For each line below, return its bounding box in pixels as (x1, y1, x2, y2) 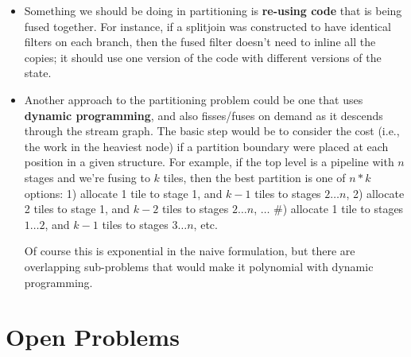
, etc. (193, 215, 218, 232)
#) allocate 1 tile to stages (273, 200, 404, 217)
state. (24, 64, 52, 81)
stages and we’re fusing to (24, 169, 150, 185)
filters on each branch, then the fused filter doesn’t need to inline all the (24, 33, 376, 50)
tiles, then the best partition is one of (163, 169, 346, 185)
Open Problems (6, 320, 180, 353)
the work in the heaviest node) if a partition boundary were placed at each (24, 138, 389, 154)
